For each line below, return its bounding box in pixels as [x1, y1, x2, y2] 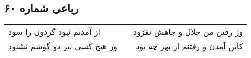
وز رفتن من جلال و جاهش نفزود [133, 26, 243, 38]
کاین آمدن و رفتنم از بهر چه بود [136, 40, 243, 52]
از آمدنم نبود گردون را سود [8, 26, 101, 38]
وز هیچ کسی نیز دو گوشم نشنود [8, 40, 118, 52]
